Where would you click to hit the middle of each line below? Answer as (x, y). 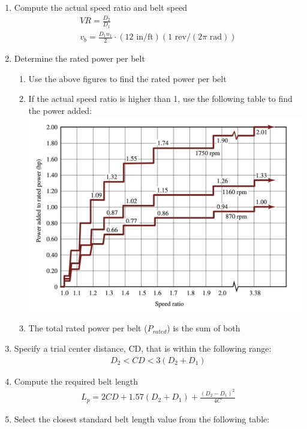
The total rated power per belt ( (88, 328)
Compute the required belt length (76, 381)
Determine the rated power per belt (79, 58)
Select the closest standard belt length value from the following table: (142, 419)
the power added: (60, 110)
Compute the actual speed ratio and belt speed (101, 7)
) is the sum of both (204, 328)
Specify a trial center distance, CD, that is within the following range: (143, 348)
